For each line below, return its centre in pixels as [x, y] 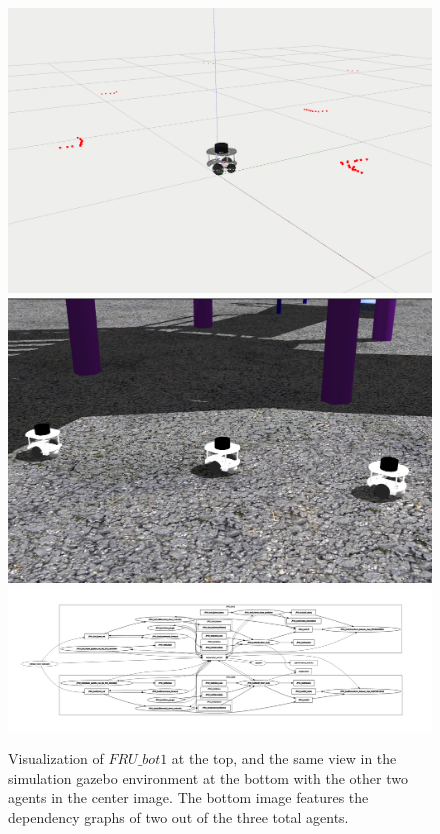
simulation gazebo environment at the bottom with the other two [208, 777]
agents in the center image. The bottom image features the [188, 797]
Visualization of [56, 758]
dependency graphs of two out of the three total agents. [178, 816]
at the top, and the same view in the [284, 758]
